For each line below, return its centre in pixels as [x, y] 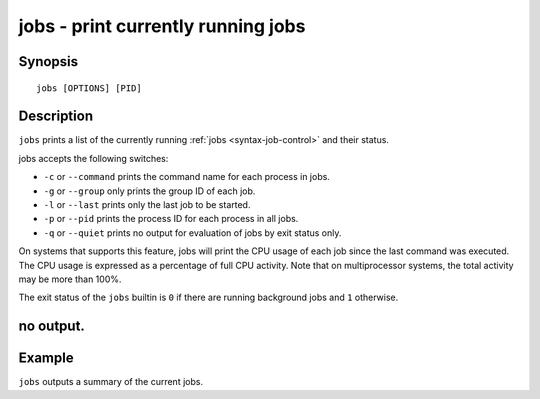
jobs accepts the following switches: [93, 158]
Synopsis [48, 61]
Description [56, 116]
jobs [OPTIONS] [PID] [89, 88]
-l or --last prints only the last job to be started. [147, 205]
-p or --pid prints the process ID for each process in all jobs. [171, 219]
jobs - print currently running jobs [162, 26]
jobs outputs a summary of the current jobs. [111, 382]
